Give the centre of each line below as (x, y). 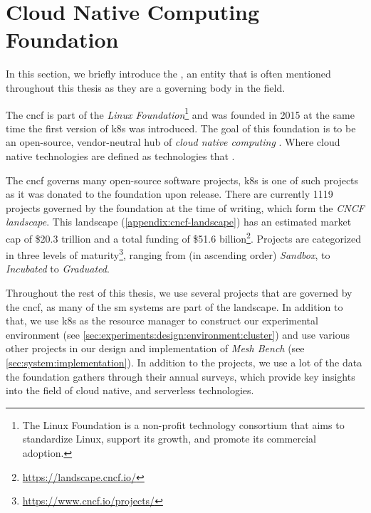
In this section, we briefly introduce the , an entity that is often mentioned (168, 74)
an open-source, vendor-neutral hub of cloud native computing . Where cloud (173, 142)
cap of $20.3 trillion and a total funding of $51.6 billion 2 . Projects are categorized (184, 237)
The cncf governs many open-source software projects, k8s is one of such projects (182, 180)
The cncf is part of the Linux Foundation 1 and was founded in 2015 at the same (180, 113)
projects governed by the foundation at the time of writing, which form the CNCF (185, 207)
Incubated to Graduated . (58, 269)
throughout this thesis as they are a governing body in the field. (146, 87)
